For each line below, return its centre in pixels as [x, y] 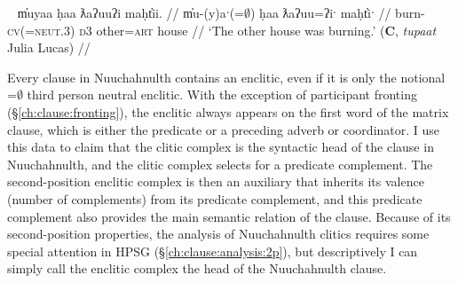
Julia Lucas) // [49, 47]
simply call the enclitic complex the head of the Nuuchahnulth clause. [197, 268]
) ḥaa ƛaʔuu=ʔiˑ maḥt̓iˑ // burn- [337, 12]
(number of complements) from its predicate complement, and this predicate [215, 198]
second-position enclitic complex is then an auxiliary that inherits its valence [216, 181]
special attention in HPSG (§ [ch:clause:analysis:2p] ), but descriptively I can [213, 251]
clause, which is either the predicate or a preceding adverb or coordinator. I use [224, 129]
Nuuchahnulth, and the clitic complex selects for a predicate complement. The [220, 164]
